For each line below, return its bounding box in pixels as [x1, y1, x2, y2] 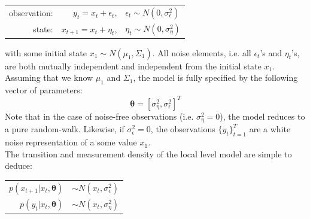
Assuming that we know [5, 71, 93, 84]
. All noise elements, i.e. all [152, 46, 251, 59]
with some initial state [5, 46, 87, 59]
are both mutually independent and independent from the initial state [5, 59, 262, 72]
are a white [249, 123, 291, 135]
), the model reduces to [220, 109, 305, 122]
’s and [260, 46, 282, 59]
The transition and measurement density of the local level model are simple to [5, 147, 292, 160]
